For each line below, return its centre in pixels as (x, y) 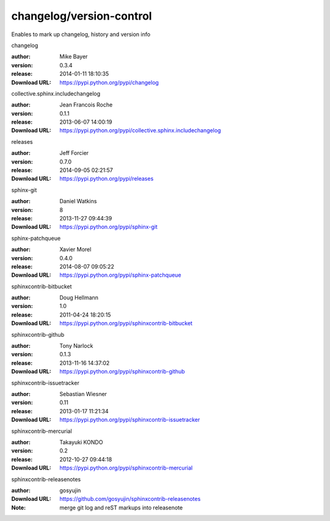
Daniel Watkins (78, 201)
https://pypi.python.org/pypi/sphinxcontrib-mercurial (126, 468)
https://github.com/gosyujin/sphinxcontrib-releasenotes (130, 499)
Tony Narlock (76, 346)
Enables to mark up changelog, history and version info (81, 34)
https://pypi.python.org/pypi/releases (107, 179)
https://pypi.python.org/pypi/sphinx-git (109, 227)
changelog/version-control (82, 16)
